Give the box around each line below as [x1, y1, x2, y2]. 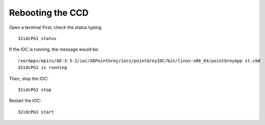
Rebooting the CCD [9, 7, 89, 18]
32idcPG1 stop [18, 87, 51, 92]
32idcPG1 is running [18, 65, 67, 70]
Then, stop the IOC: [9, 76, 49, 82]
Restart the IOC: [9, 98, 42, 104]
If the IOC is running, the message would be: [9, 46, 99, 52]
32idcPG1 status [18, 36, 57, 41]
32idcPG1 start [18, 109, 54, 115]
